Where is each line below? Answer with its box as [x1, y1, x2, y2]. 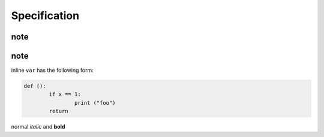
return [49, 108, 68, 115]
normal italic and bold [11, 123, 65, 130]
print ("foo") [74, 99, 116, 106]
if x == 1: [49, 91, 81, 98]
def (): [23, 83, 46, 90]
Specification [11, 9, 80, 22]
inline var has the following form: [11, 66, 94, 74]
